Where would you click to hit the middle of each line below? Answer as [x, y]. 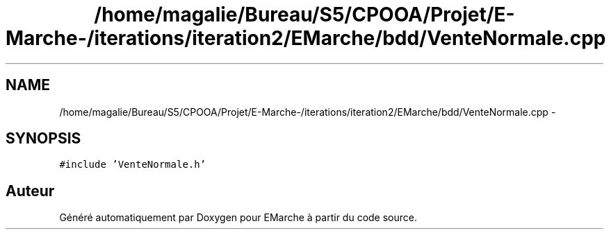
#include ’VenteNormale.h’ [133, 165]
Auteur [30, 191]
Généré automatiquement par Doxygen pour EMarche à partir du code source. [238, 218]
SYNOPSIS [43, 139]
